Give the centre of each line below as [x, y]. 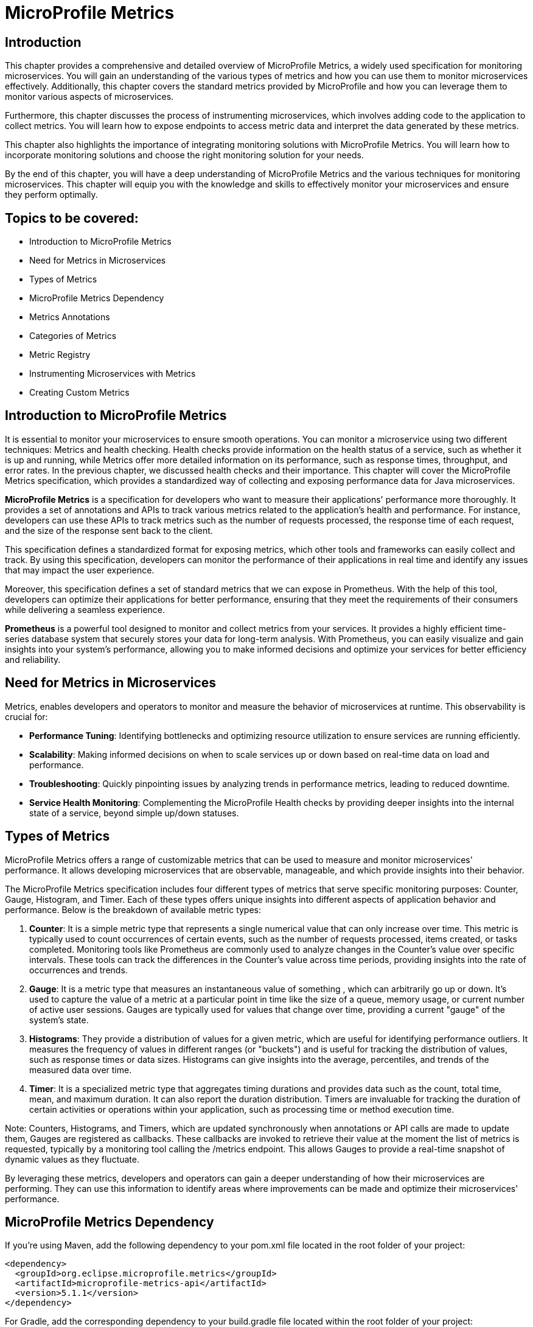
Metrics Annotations [70, 317]
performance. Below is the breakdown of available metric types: [133, 909]
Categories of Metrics [73, 336]
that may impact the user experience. [80, 570]
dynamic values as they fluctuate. [72, 1159]
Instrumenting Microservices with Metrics [113, 374]
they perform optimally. [51, 195]
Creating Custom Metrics [79, 393]
